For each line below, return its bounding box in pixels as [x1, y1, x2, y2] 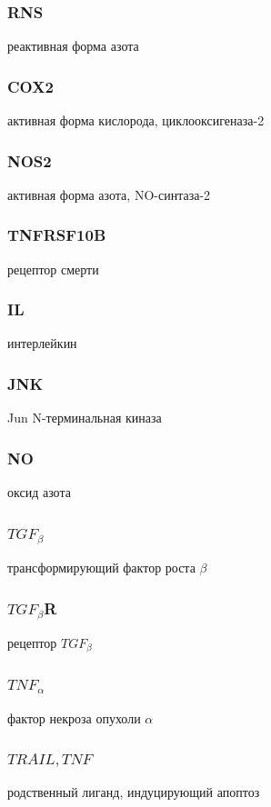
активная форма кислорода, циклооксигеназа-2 [7, 111, 265, 130]
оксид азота [7, 483, 71, 502]
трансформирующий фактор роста [7, 558, 196, 577]
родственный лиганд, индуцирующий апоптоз [7, 782, 260, 802]
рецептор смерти [7, 259, 99, 278]
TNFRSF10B [7, 224, 106, 246]
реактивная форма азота [7, 36, 139, 55]
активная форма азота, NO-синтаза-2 [7, 184, 211, 204]
